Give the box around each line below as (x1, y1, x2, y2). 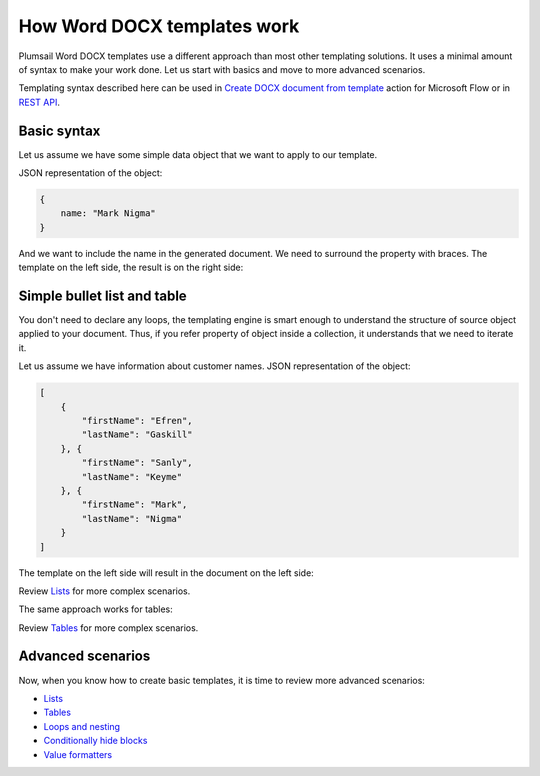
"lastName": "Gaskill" (81, 429, 194, 440)
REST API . (18, 96, 60, 108)
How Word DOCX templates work (18, 15, 300, 37)
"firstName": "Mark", (81, 499, 188, 510)
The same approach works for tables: (18, 603, 174, 615)
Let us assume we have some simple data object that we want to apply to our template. (18, 148, 378, 160)
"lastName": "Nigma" (81, 513, 183, 524)
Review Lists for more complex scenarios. (18, 585, 191, 597)
